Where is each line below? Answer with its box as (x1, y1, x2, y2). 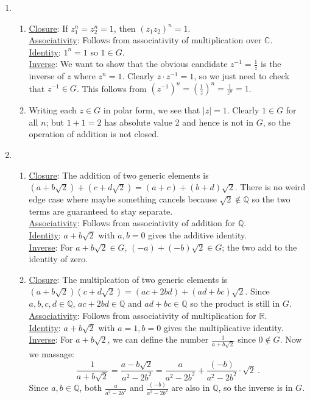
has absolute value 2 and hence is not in (104, 115, 253, 128)
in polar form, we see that (103, 104, 200, 116)
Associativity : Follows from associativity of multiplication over (29, 34, 262, 46)
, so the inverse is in (218, 381, 293, 394)
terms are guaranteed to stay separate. (29, 204, 173, 217)
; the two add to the (222, 240, 297, 253)
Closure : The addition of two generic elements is (29, 168, 209, 181)
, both (79, 381, 102, 394)
